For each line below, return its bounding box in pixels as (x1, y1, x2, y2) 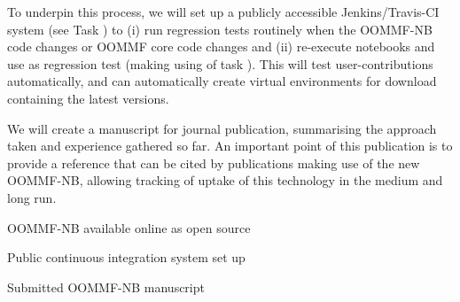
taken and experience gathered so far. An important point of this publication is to (7, 136, 453, 155)
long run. (7, 188, 57, 206)
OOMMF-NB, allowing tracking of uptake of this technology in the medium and (7, 171, 443, 190)
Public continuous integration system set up (7, 248, 246, 267)
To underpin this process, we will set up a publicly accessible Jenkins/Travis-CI (7, 3, 440, 20)
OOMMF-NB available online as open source (7, 218, 251, 236)
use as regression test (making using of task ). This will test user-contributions (7, 54, 433, 73)
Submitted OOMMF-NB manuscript (7, 277, 205, 296)
